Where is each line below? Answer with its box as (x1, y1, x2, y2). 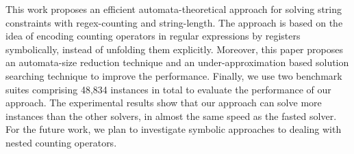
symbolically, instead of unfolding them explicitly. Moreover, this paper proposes (5, 42, 343, 56)
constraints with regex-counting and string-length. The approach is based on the (5, 15, 343, 29)
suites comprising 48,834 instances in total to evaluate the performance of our (5, 82, 331, 96)
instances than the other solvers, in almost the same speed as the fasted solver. (5, 108, 337, 123)
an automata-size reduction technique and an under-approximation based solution (5, 55, 349, 70)
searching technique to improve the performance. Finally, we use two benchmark (5, 68, 342, 82)
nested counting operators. (5, 135, 117, 149)
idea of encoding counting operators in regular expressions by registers (5, 29, 301, 43)
